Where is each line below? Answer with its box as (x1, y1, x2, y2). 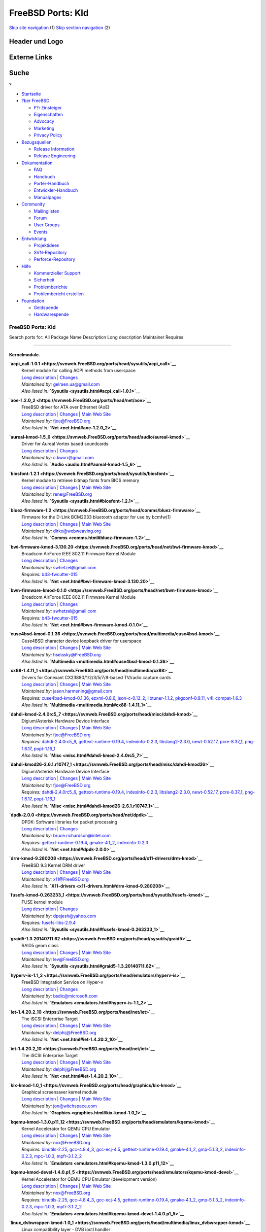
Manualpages (33, 194, 62, 200)
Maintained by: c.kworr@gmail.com (21, 454, 94, 460)
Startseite (21, 91, 41, 97)
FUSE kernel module (21, 899, 63, 905)
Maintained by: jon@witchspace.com (21, 1103, 97, 1109)
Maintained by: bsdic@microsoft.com (21, 993, 98, 999)
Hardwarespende (33, 311, 69, 317)
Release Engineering (33, 153, 76, 159)
